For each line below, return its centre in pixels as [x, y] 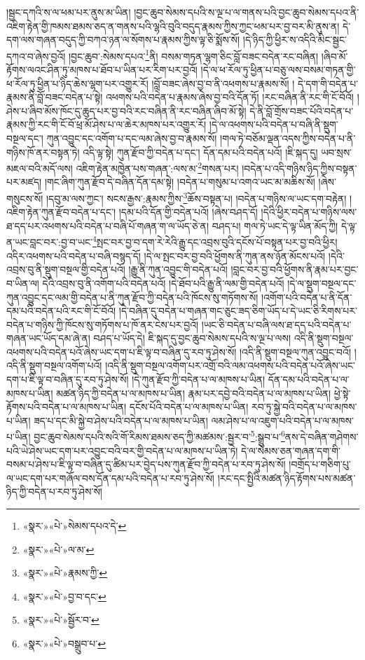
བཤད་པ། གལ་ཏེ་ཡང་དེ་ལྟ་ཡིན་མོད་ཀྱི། [275, 225]
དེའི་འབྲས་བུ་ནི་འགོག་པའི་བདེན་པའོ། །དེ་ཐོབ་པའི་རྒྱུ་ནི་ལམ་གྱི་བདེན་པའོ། [163, 283]
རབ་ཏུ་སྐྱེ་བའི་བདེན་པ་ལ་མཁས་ [304, 407]
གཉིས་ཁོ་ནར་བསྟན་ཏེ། [43, 152]
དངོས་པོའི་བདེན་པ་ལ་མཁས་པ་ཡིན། [189, 407]
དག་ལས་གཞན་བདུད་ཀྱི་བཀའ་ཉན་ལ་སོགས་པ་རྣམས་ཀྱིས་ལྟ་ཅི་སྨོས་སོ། [123, 40]
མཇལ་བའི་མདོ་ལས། [40, 168]
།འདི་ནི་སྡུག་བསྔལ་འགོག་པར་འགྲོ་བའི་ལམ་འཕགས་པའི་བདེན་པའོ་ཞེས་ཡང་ [230, 365]
